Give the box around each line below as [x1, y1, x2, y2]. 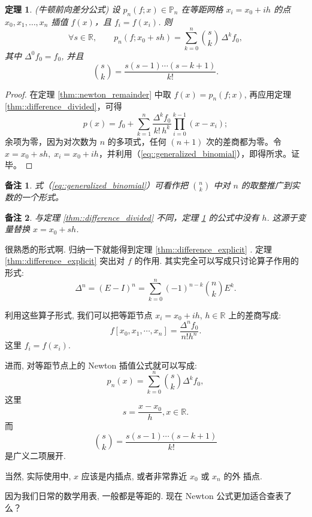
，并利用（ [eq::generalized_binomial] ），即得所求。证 [98, 147, 300, 159]
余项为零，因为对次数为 [5, 135, 97, 148]
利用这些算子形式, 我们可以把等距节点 [5, 308, 153, 321]
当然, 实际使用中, [5, 469, 71, 482]
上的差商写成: [228, 308, 281, 321]
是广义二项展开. [5, 449, 66, 462]
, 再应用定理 [244, 87, 292, 100]
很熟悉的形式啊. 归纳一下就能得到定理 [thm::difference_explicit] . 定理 [5, 242, 272, 255]
